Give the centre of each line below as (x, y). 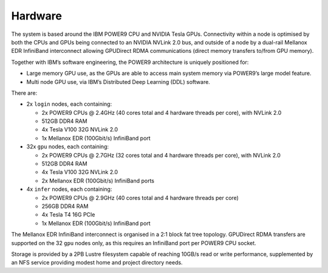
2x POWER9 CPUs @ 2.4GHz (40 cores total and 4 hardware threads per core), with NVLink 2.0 (162, 112)
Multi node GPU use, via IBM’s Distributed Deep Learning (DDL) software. (118, 81)
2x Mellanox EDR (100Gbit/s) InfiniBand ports (98, 181)
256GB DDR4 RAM (65, 206)
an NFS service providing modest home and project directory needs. (97, 263)
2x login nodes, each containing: (69, 104)
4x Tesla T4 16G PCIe (68, 215)
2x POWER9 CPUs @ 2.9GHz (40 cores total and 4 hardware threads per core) (140, 198)
